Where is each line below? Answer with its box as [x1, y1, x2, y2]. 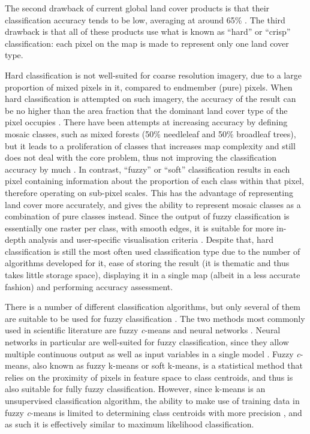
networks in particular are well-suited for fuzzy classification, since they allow [5, 336, 289, 348]
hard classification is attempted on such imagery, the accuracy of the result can [5, 92, 296, 105]
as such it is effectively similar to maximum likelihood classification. [5, 418, 254, 430]
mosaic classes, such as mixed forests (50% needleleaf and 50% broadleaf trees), [5, 127, 296, 140]
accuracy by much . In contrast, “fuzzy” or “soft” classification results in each [5, 162, 290, 175]
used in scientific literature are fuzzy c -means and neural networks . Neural [5, 324, 281, 336]
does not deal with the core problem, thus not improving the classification [5, 151, 277, 164]
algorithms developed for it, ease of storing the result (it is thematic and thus [5, 257, 290, 269]
